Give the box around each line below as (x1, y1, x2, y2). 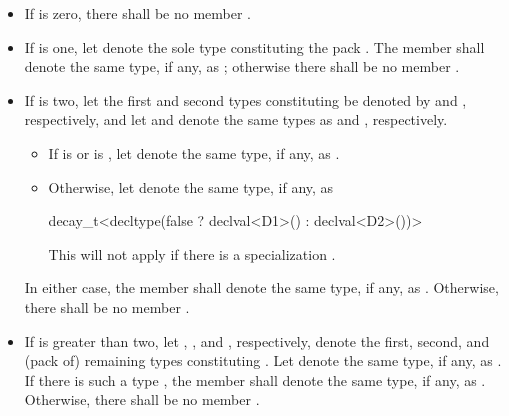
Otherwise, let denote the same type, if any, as (48, 176, 334, 197)
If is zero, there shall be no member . (24, 3, 251, 23)
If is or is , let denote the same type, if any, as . (48, 142, 340, 163)
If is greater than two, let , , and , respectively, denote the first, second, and (24, 330, 490, 351)
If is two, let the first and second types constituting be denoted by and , (24, 89, 467, 110)
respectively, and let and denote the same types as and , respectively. (24, 109, 448, 130)
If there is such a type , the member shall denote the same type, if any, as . (24, 369, 486, 390)
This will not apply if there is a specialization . (48, 243, 336, 264)
